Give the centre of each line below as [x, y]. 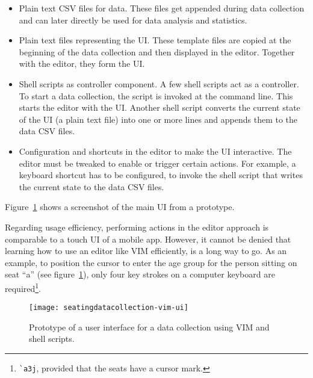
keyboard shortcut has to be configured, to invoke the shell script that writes [161, 175]
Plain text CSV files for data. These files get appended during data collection [162, 8]
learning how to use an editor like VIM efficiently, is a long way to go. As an [146, 251]
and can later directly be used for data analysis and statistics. [133, 20]
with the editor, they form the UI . [82, 64]
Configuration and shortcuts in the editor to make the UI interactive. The [155, 151]
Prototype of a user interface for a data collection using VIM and [149, 327]
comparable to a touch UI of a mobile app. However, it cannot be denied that [148, 239]
